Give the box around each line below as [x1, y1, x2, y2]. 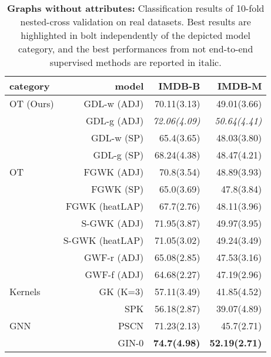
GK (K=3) [99, 285, 144, 298]
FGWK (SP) [91, 182, 144, 196]
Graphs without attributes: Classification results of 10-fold [6, 1, 265, 15]
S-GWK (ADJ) [81, 216, 144, 230]
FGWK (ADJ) [83, 165, 144, 178]
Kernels [9, 285, 41, 298]
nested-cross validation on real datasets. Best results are [20, 15, 251, 28]
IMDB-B [158, 79, 200, 92]
